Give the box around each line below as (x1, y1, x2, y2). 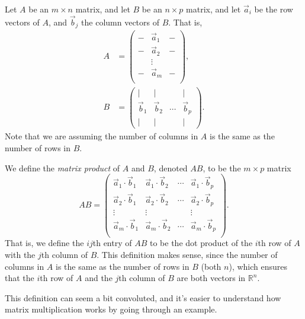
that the (5, 272, 34, 284)
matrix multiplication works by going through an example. (5, 303, 217, 315)
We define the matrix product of (5, 161, 120, 174)
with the (5, 248, 36, 261)
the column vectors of (81, 15, 160, 28)
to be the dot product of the (149, 237, 253, 249)
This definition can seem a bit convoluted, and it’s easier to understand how (5, 291, 281, 304)
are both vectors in (176, 272, 246, 284)
